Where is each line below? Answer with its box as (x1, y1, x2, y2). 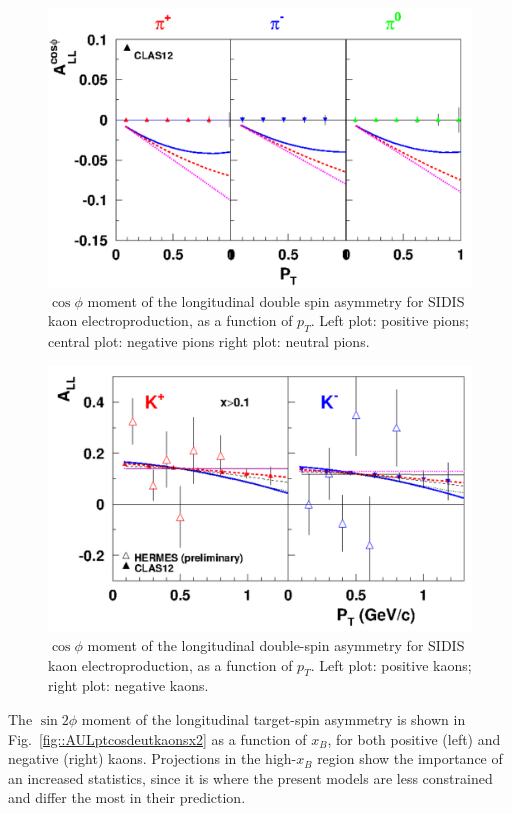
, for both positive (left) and (327, 728, 501, 749)
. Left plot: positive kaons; (310, 654, 472, 675)
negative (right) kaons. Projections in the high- (8, 748, 297, 769)
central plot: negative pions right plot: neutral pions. (48, 331, 370, 352)
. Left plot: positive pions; (310, 310, 469, 331)
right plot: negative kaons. (48, 675, 209, 696)
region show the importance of (317, 748, 503, 769)
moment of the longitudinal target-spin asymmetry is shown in (81, 709, 466, 730)
